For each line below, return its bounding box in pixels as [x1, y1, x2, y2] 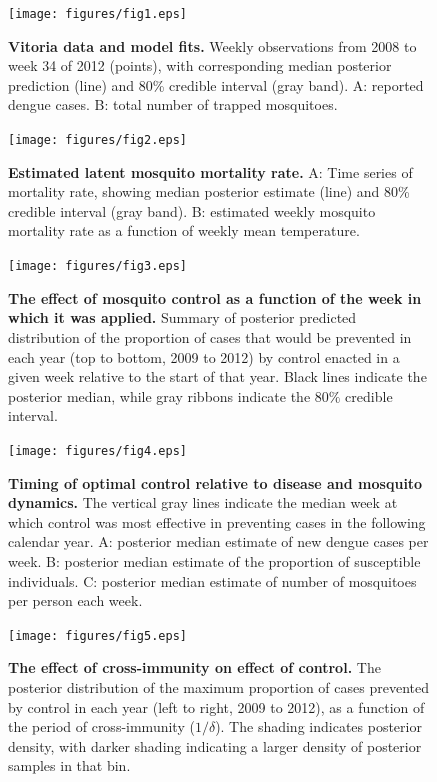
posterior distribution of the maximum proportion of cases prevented [8, 676, 429, 697]
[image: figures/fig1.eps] [8, 7, 187, 21]
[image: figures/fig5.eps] [8, 628, 187, 643]
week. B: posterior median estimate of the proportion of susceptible [8, 550, 421, 571]
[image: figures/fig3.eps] [8, 259, 187, 274]
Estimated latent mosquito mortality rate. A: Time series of [8, 161, 413, 182]
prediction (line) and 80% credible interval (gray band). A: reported [8, 74, 424, 95]
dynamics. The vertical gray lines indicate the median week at [8, 492, 398, 513]
